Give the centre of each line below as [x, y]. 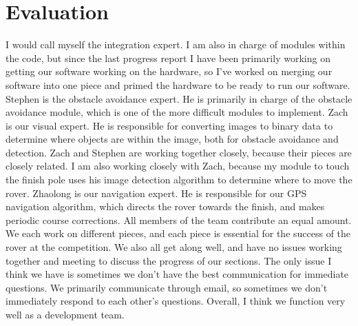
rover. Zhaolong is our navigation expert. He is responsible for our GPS [156, 193]
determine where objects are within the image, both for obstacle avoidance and [172, 139]
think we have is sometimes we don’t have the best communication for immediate [177, 274]
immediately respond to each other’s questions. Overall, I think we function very [176, 301]
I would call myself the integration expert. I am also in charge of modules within [176, 44]
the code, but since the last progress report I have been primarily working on [168, 58]
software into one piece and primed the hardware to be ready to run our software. [178, 84]
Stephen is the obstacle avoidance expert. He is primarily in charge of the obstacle [179, 98]
